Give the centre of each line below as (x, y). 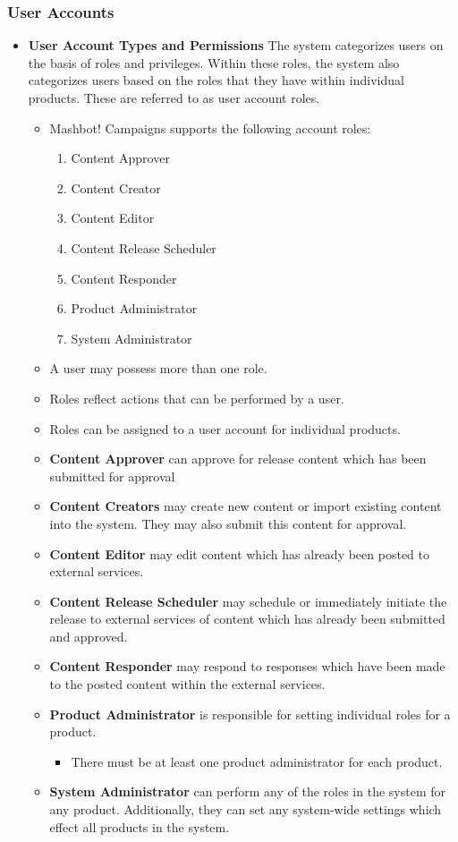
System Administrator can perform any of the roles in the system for (247, 791)
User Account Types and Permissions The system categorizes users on (236, 45)
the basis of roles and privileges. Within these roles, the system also (214, 62)
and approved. (89, 636)
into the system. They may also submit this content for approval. (228, 523)
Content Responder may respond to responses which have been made (247, 666)
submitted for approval (112, 476)
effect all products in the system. (140, 826)
